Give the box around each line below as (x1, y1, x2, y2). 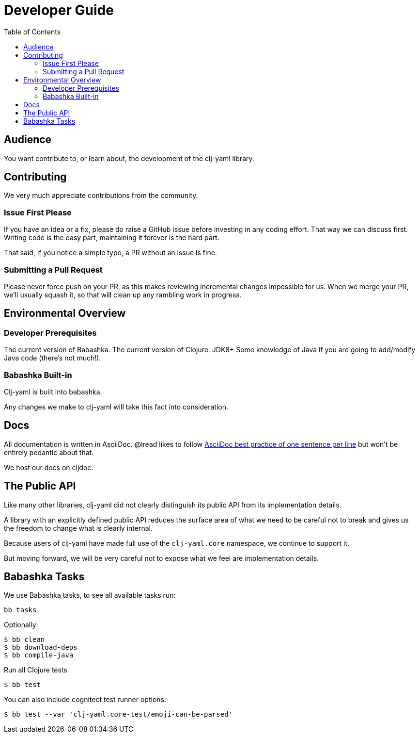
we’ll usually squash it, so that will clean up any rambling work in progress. (4, 290, 242, 299)
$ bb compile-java (4, 651, 74, 659)
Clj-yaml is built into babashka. (4, 387, 102, 396)
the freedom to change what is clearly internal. (4, 524, 153, 532)
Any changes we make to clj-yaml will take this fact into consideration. (4, 402, 229, 411)
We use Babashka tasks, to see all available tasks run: (4, 591, 176, 600)
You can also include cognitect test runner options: (4, 695, 166, 704)
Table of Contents (4, 27, 61, 36)
